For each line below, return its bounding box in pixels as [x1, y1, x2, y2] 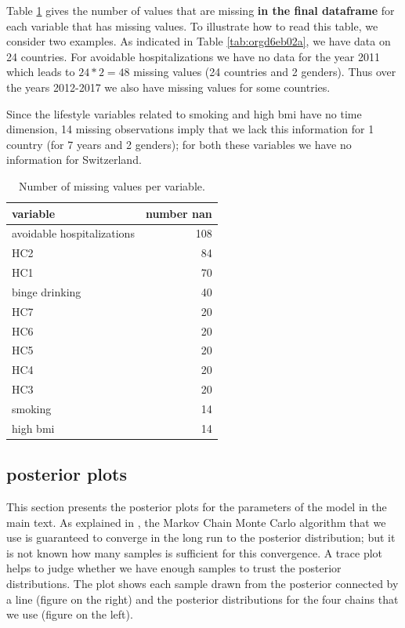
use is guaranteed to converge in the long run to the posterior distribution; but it [6, 529, 396, 546]
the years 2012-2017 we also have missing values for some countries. [6, 78, 331, 95]
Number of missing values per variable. [18, 177, 205, 194]
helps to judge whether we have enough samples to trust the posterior [6, 560, 342, 576]
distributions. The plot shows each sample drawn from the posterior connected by [6, 575, 399, 592]
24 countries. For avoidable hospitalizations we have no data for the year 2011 [6, 48, 380, 64]
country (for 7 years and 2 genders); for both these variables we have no [6, 136, 352, 152]
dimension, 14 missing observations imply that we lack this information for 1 [6, 121, 374, 137]
